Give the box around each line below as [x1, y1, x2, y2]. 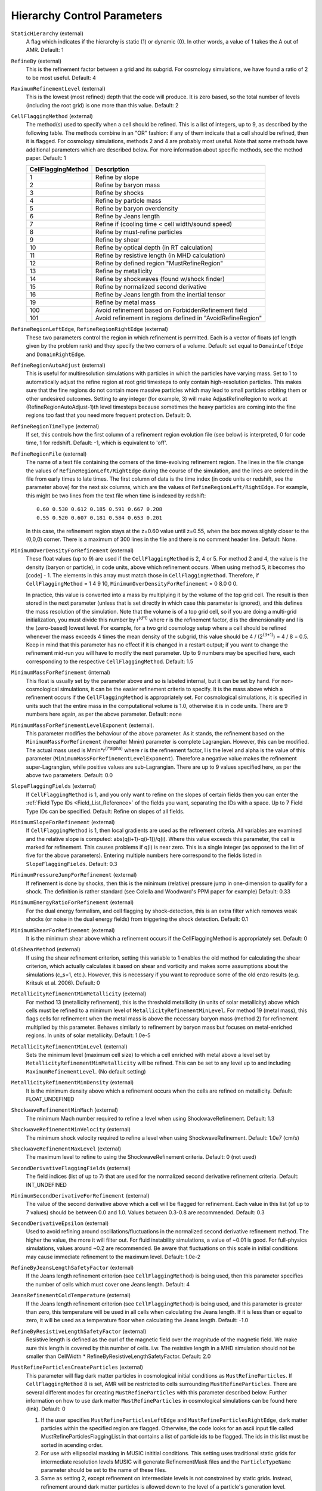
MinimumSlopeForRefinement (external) [11, 818, 116, 825]
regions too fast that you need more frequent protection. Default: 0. [26, 412, 191, 419]
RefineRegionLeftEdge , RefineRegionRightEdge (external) [11, 326, 168, 333]
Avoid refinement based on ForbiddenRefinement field [95, 306, 247, 314]
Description [95, 165, 129, 174]
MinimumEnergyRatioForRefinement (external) [11, 899, 134, 906]
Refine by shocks [95, 188, 144, 197]
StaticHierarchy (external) [11, 30, 83, 37]
